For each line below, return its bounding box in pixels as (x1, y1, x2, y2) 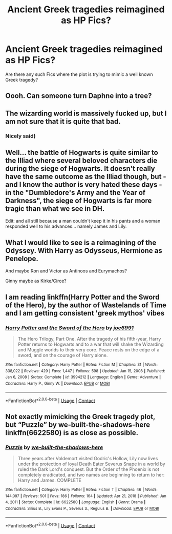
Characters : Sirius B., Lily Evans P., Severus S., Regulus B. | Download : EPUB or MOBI (5, 506, 160, 511)
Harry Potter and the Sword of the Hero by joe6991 (5, 324, 134, 331)
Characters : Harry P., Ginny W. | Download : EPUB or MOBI (5, 381, 110, 386)
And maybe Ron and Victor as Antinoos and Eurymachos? (5, 268, 127, 274)
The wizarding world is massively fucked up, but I (5, 109, 167, 117)
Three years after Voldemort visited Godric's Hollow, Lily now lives (17, 455, 158, 461)
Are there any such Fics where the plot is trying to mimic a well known (5, 71, 153, 77)
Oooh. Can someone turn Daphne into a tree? (5, 91, 152, 101)
